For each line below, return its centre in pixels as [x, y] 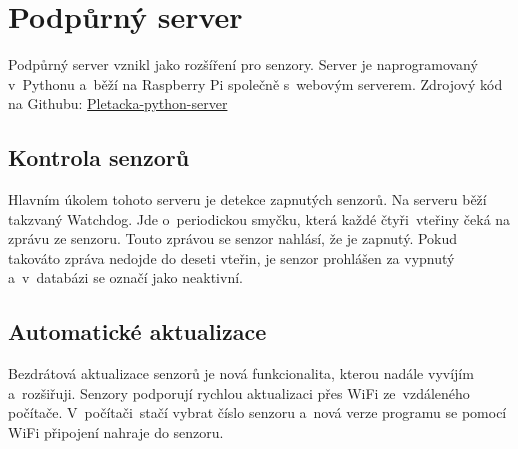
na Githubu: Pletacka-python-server [118, 103]
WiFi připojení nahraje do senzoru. [116, 432]
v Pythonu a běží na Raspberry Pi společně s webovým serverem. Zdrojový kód [255, 83]
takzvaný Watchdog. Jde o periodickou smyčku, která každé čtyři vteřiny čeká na [259, 218]
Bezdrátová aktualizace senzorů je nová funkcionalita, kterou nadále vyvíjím [241, 373]
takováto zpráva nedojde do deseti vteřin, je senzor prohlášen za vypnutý [231, 257]
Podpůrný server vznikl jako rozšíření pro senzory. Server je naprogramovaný [243, 64]
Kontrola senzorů [99, 157]
